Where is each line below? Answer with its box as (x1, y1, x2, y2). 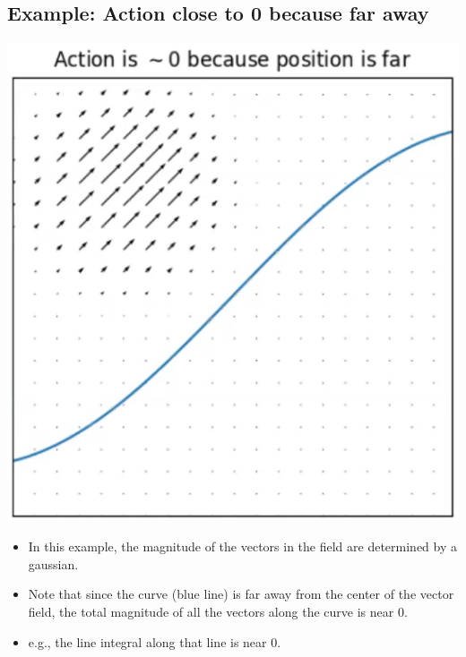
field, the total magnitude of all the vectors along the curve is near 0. (28, 602, 408, 620)
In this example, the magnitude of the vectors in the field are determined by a (28, 537, 457, 556)
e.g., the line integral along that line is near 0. (28, 632, 281, 651)
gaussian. (28, 554, 79, 573)
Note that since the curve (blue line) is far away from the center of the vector (28, 584, 454, 603)
